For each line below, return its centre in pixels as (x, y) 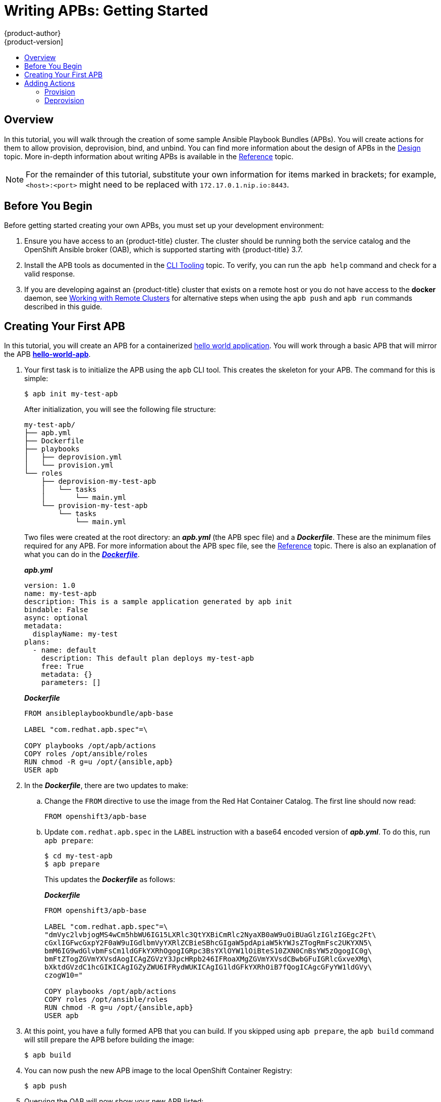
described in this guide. (63, 307)
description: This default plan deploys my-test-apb (148, 658)
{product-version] (34, 41)
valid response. (50, 274)
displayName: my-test (75, 634)
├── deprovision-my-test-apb (99, 481)
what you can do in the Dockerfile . (82, 555)
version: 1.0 (50, 586)
